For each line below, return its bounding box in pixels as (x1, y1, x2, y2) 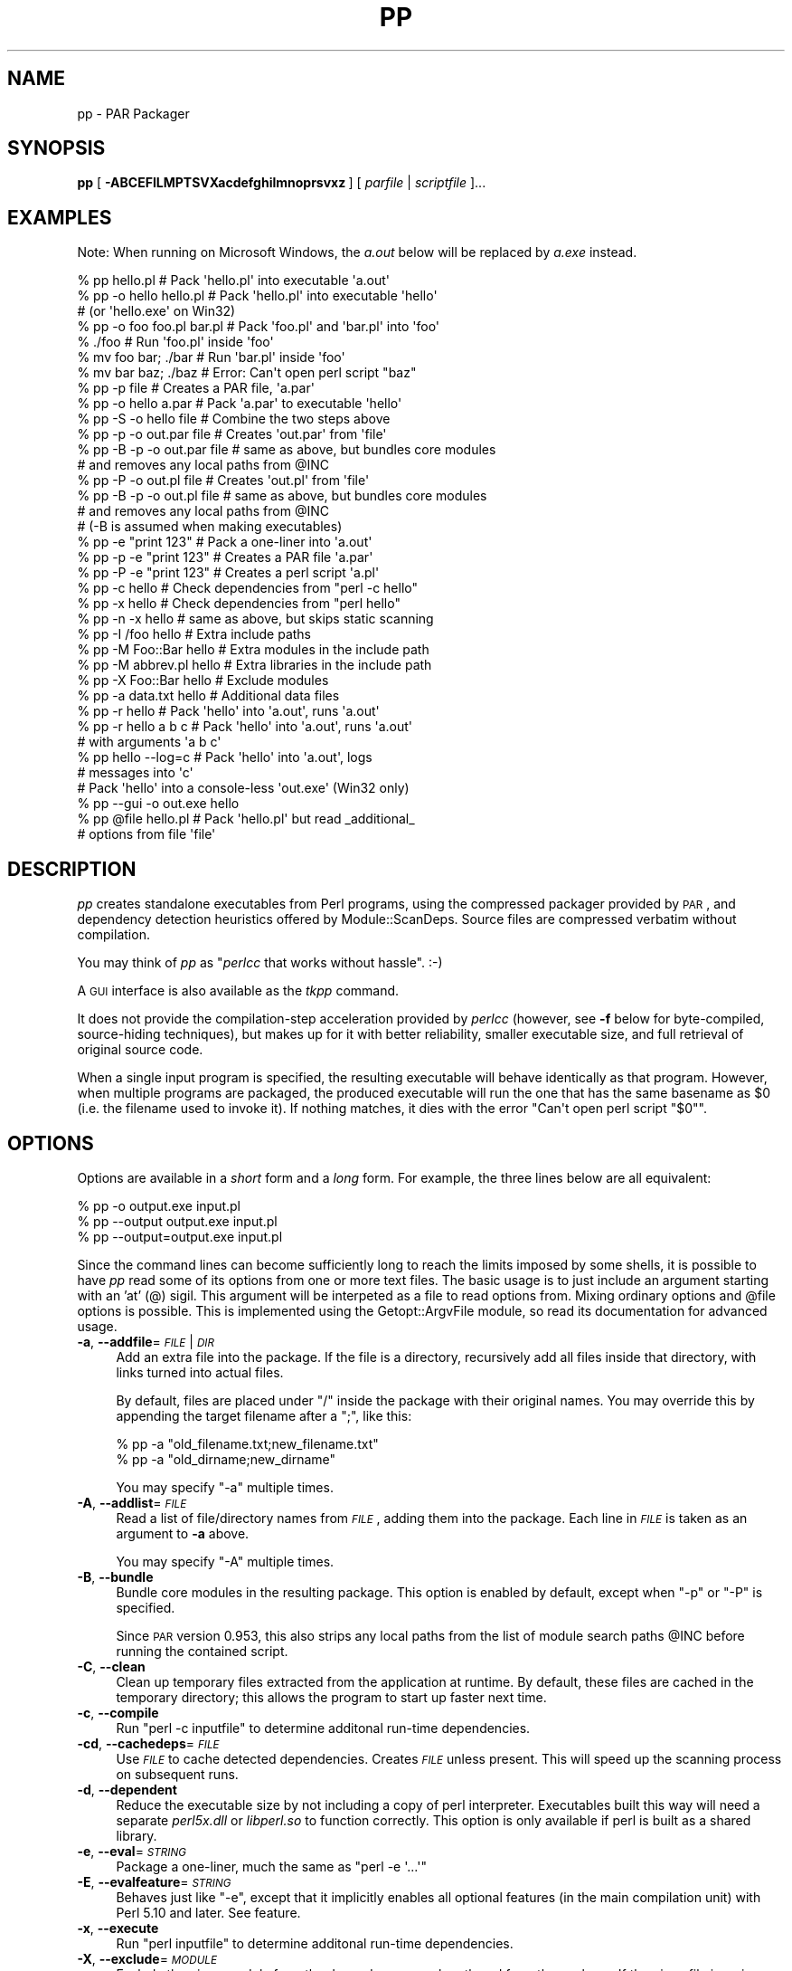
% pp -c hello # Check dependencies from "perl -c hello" (77, 580, 418, 596)
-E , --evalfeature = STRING (77, 1873, 231, 1890)
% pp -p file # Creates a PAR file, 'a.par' (77, 380, 315, 396)
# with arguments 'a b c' (77, 734, 222, 750)
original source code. (77, 1042, 203, 1058)
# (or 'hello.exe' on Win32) (77, 303, 236, 319)
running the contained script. (116, 1642, 288, 1659)
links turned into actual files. (116, 1364, 284, 1380)
